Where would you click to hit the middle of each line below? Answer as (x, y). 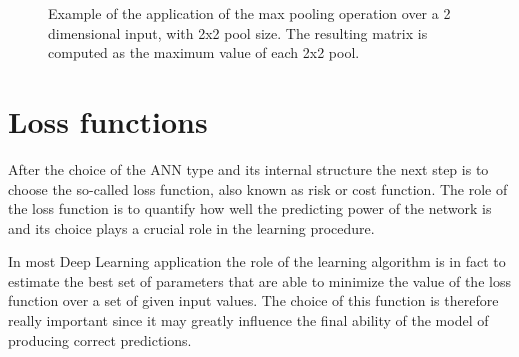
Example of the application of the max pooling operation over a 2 (249, 13)
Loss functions (108, 120)
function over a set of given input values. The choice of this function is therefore (253, 300)
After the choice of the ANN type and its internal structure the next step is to (248, 168)
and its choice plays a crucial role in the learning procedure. (191, 227)
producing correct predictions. (100, 339)
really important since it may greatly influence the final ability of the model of (248, 320)
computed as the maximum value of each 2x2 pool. (204, 52)
